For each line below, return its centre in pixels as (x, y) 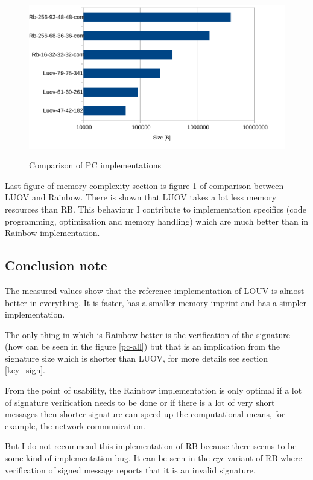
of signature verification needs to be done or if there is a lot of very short (140, 402)
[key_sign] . (25, 370)
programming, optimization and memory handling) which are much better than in (157, 221)
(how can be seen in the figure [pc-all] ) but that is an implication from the (143, 346)
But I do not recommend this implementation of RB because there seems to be (151, 446)
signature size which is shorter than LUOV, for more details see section (137, 358)
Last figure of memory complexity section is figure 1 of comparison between (144, 185)
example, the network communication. (75, 425)
